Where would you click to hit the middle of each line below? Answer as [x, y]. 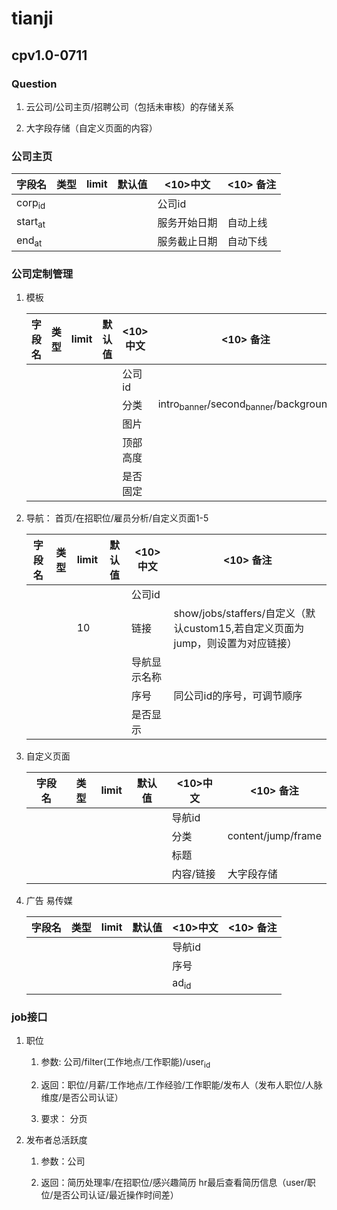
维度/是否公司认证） [82, 1097]
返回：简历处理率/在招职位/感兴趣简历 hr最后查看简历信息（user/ [174, 1182]
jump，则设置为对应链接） [235, 644]
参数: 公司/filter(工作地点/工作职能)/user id [125, 1062]
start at [31, 222]
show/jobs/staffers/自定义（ [239, 614]
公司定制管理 [42, 274]
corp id [31, 203]
